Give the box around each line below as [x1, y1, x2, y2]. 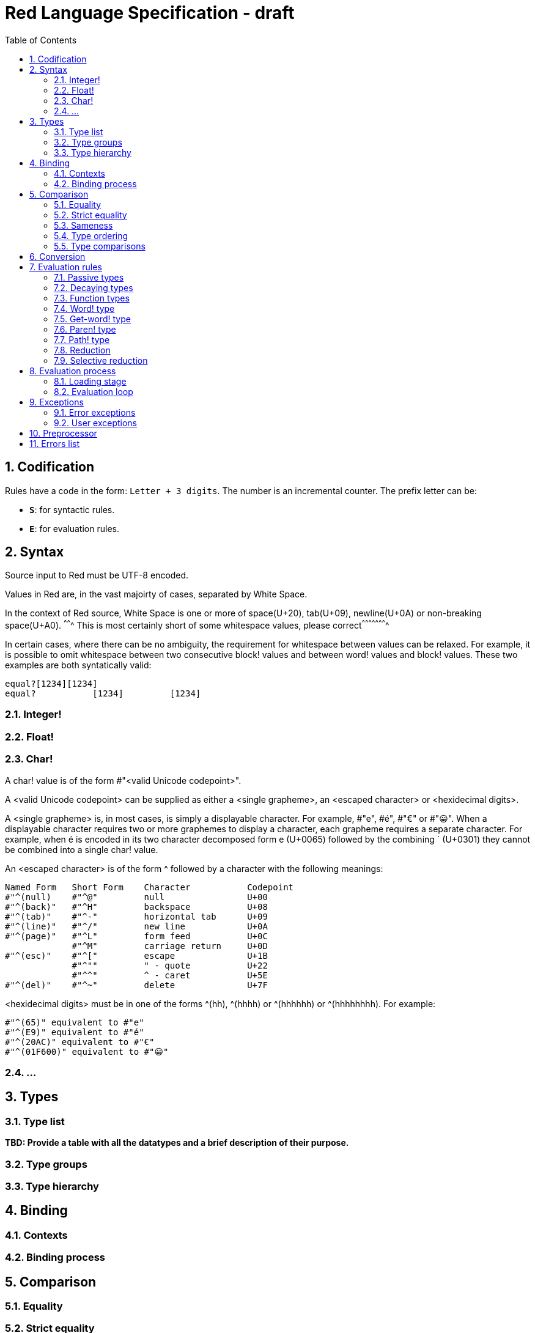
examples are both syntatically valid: [5, 660, 152, 671]
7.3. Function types [54, 292, 130, 303]
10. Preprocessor [29, 427, 97, 438]
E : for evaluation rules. [29, 523, 119, 534]
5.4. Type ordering [54, 230, 128, 241]
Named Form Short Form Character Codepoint [5, 882, 294, 892]
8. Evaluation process [29, 365, 116, 376]
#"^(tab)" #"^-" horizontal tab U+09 [5, 911, 268, 921]
